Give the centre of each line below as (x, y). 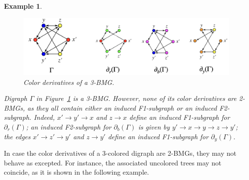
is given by (154, 126)
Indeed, (44, 117)
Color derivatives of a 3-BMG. (69, 82)
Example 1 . (23, 6)
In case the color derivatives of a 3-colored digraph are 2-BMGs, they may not (120, 153)
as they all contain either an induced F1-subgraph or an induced (122, 107)
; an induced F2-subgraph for (69, 126)
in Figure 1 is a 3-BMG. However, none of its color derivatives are (136, 98)
